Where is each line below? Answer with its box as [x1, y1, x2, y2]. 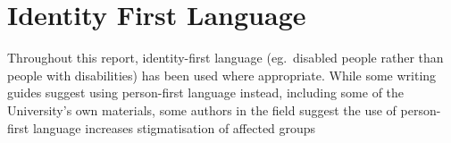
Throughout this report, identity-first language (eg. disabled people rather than [7, 48, 444, 67]
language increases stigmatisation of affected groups [32, 118, 316, 137]
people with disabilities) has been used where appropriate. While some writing [7, 65, 437, 84]
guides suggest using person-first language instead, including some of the [7, 83, 405, 102]
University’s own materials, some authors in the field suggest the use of [7, 100, 397, 119]
